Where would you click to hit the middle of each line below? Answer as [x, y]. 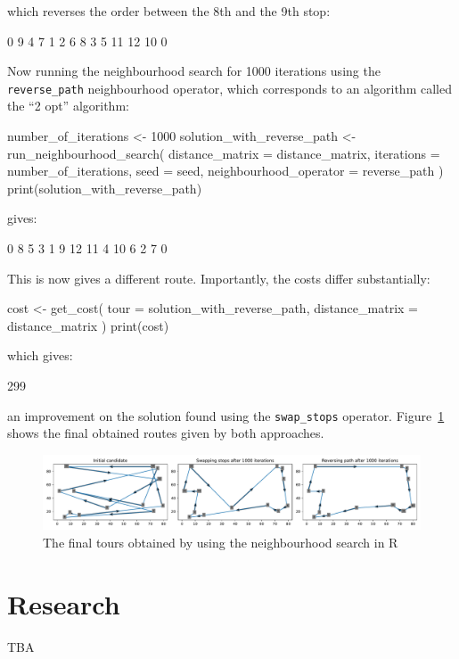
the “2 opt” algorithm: [68, 106]
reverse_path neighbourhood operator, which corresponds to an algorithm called [229, 88]
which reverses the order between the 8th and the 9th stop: [169, 11]
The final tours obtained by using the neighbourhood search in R [221, 542]
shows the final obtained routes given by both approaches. [166, 433]
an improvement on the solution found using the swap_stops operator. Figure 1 [226, 415]
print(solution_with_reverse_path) [105, 188]
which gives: [40, 355]
